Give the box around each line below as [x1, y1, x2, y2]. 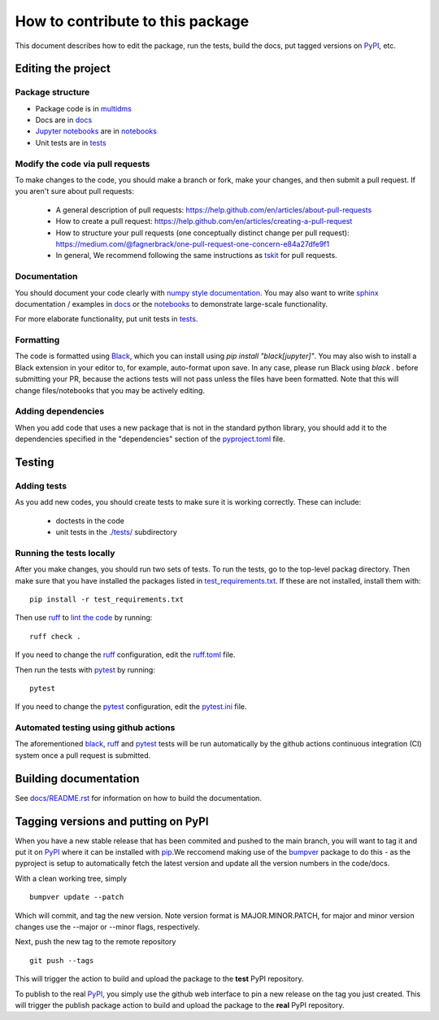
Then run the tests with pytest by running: [15, 664, 156, 675]
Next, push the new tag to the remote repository [15, 937, 176, 947]
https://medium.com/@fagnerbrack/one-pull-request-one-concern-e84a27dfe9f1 [55, 239, 329, 248]
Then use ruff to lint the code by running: [15, 613, 153, 623]
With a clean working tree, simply [15, 873, 128, 883]
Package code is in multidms [35, 103, 132, 113]
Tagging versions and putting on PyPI [15, 814, 209, 828]
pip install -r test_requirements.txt [29, 594, 185, 604]
